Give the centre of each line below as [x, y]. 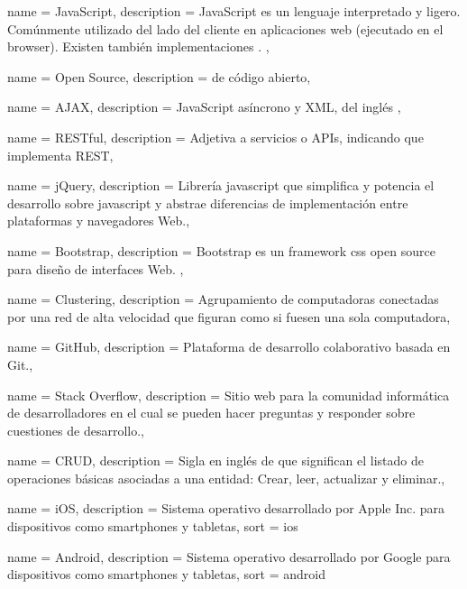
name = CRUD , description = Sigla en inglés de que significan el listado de [215, 460]
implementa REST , [60, 155]
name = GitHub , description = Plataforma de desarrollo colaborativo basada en [229, 347]
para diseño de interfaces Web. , [96, 268]
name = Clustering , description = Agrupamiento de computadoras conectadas [223, 299]
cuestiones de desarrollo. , [76, 430]
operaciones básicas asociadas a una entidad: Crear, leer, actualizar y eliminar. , [226, 478]
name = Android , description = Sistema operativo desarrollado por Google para [229, 556]
